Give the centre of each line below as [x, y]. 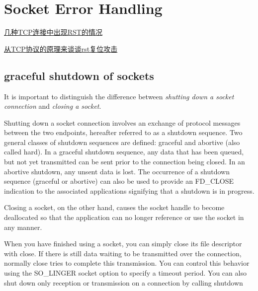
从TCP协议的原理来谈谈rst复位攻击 [61, 48]
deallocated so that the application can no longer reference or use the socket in [124, 217]
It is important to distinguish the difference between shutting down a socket [119, 96]
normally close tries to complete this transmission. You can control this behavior [127, 263]
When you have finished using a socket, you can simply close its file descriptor [123, 244]
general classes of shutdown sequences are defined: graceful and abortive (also [122, 142]
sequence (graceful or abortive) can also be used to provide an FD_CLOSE [119, 181]
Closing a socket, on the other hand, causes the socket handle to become [114, 207]
